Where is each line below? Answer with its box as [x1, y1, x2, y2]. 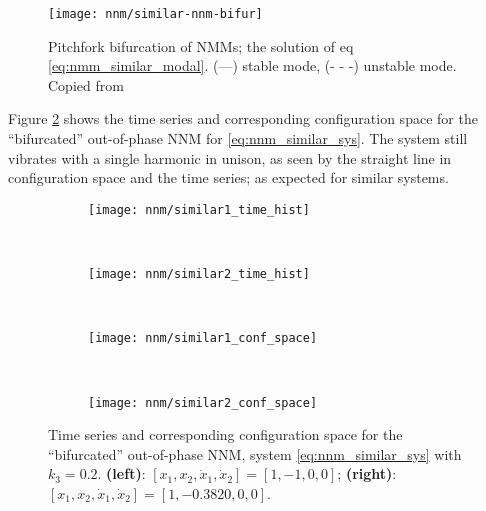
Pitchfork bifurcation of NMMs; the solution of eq [48, 35, 354, 56]
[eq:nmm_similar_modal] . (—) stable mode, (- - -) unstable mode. [48, 55, 457, 76]
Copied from [48, 74, 124, 95]
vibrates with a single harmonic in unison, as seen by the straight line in [8, 147, 452, 168]
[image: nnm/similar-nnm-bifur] [48, 7, 263, 21]
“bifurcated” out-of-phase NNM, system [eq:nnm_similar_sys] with [48, 443, 462, 464]
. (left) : [97, 463, 146, 484]
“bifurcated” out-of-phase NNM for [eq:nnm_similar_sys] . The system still [8, 128, 468, 149]
